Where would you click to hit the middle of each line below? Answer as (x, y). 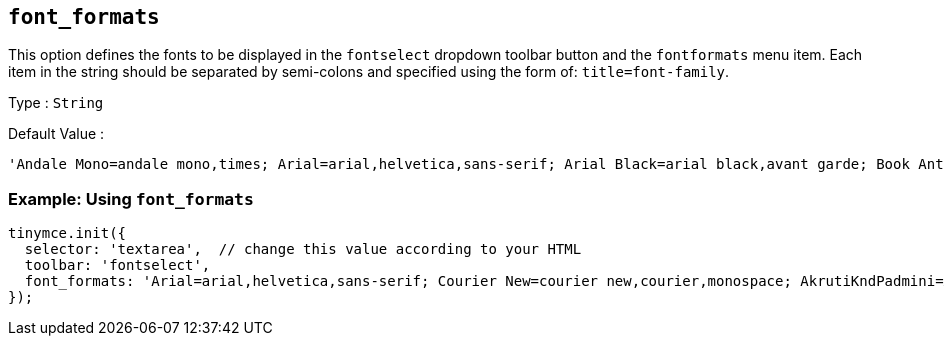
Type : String (56, 103)
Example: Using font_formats (131, 198)
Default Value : (56, 134)
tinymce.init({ (67, 233)
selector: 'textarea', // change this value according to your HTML (303, 249)
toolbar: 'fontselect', (117, 265)
